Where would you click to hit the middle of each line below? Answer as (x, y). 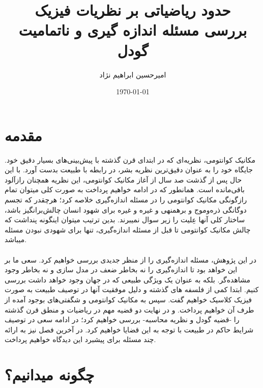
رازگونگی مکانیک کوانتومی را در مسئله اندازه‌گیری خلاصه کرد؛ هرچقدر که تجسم (126, 199)
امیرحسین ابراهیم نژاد (133, 74)
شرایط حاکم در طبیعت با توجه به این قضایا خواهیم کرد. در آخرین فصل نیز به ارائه (129, 329)
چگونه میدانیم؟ (50, 374)
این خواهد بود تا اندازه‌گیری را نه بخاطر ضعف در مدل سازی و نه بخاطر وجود (121, 269)
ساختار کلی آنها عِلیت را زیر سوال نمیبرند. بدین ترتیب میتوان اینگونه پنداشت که (125, 219)
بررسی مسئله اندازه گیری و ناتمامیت (133, 30)
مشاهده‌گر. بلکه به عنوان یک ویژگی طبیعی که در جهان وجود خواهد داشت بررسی (128, 279)
